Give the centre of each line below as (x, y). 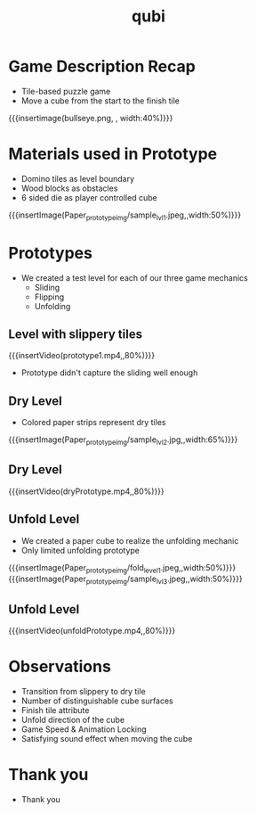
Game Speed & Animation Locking (84, 729)
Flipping (49, 297)
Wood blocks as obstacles (69, 188)
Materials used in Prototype (113, 154)
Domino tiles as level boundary (78, 178)
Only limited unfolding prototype (80, 550)
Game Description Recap (102, 66)
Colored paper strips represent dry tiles (93, 423)
